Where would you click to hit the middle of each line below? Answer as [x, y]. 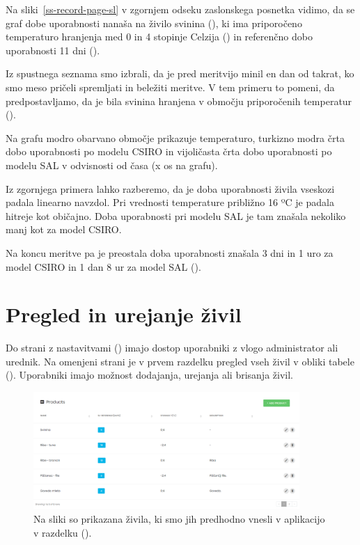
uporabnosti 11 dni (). [53, 50]
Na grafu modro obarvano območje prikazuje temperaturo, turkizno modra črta [175, 137]
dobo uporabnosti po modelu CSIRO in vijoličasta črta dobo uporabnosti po [169, 151]
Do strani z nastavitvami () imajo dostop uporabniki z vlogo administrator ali [172, 348]
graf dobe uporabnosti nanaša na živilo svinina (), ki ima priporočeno [154, 23]
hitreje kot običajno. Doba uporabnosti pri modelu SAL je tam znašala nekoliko [176, 215]
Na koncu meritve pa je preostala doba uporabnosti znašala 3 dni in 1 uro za [170, 252]
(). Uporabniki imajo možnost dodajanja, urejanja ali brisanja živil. [149, 375]
